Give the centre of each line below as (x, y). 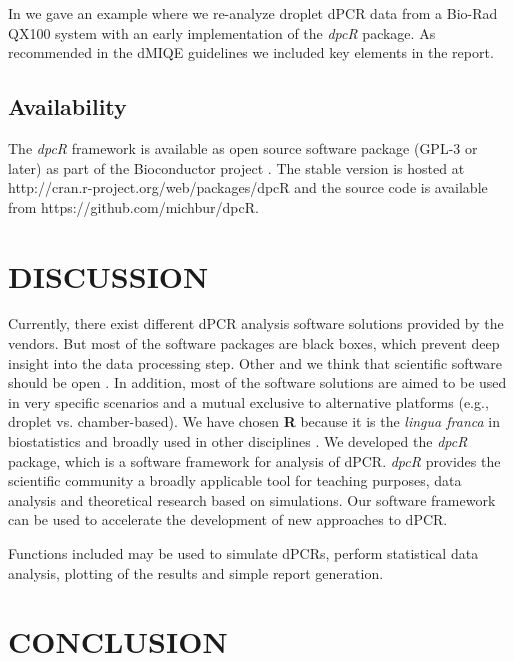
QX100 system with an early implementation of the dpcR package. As (222, 32)
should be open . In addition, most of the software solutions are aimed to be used (257, 382)
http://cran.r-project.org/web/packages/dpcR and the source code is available (248, 187)
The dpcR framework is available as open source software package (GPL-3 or (243, 147)
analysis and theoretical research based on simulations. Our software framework (252, 499)
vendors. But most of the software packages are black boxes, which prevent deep (254, 343)
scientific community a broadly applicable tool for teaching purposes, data (235, 480)
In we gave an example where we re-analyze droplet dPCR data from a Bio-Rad (253, 13)
